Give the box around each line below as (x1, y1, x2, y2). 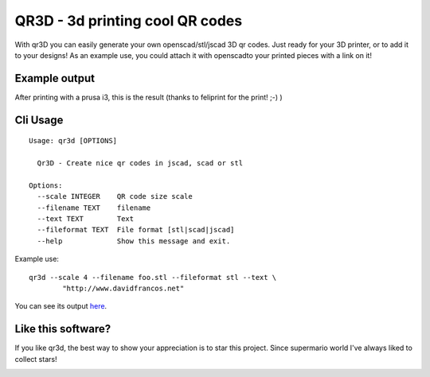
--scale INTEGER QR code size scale (37, 192, 193, 201)
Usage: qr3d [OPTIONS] (29, 136, 118, 146)
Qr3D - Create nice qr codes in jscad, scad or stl (37, 159, 243, 168)
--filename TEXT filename (37, 203, 151, 212)
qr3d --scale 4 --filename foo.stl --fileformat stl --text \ (29, 273, 277, 282)
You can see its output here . (14, 301, 107, 311)
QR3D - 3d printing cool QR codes (14, 12, 243, 29)
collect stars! (14, 354, 57, 363)
